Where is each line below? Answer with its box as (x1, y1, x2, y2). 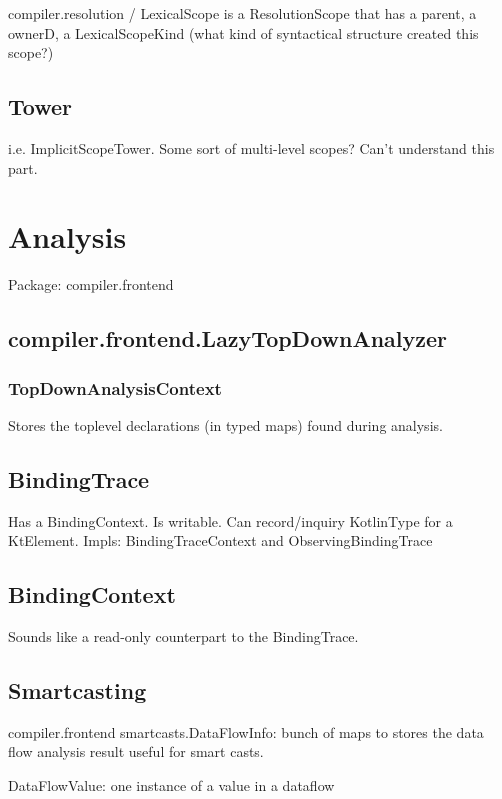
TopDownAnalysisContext (8, 375, 222, 400)
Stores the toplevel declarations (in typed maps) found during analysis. (8, 414, 443, 435)
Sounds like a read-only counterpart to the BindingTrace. (8, 626, 359, 647)
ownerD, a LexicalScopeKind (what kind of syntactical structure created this (8, 22, 479, 43)
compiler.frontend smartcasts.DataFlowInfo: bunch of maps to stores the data (8, 721, 484, 742)
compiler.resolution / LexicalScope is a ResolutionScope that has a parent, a (8, 3, 477, 23)
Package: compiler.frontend (8, 274, 174, 295)
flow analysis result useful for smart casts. (8, 741, 264, 762)
